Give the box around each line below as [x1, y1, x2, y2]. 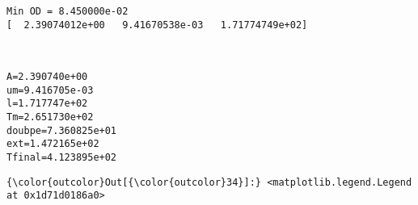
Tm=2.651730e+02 [6, 111, 94, 123]
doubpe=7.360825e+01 [6, 124, 117, 136]
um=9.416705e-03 [6, 84, 94, 96]
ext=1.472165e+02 [6, 138, 99, 150]
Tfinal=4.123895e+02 [6, 151, 117, 163]
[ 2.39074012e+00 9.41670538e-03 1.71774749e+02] [6, 19, 308, 31]
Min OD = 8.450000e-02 [6, 6, 129, 17]
